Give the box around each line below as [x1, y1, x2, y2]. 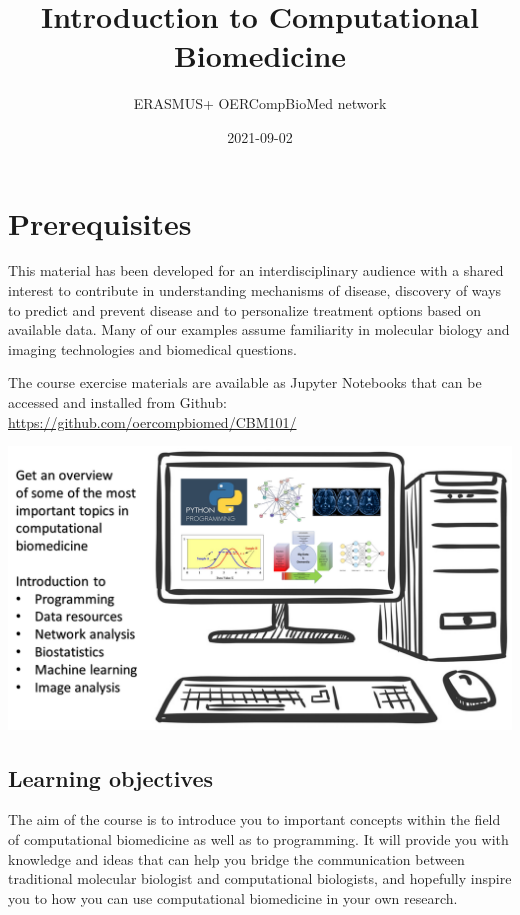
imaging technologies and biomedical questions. [8, 338, 297, 359]
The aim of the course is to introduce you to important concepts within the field [8, 809, 501, 830]
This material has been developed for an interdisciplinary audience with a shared [8, 260, 504, 281]
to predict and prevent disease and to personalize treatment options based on [8, 299, 482, 320]
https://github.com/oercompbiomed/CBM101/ [8, 411, 297, 432]
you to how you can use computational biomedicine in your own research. [8, 887, 458, 908]
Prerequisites [8, 202, 192, 243]
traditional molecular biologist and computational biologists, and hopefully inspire [8, 868, 512, 889]
